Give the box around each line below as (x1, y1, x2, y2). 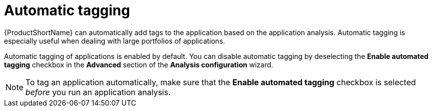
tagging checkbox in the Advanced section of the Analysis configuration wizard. (4, 60, 274, 69)
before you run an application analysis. (25, 87, 171, 97)
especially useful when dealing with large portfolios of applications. (4, 36, 225, 45)
